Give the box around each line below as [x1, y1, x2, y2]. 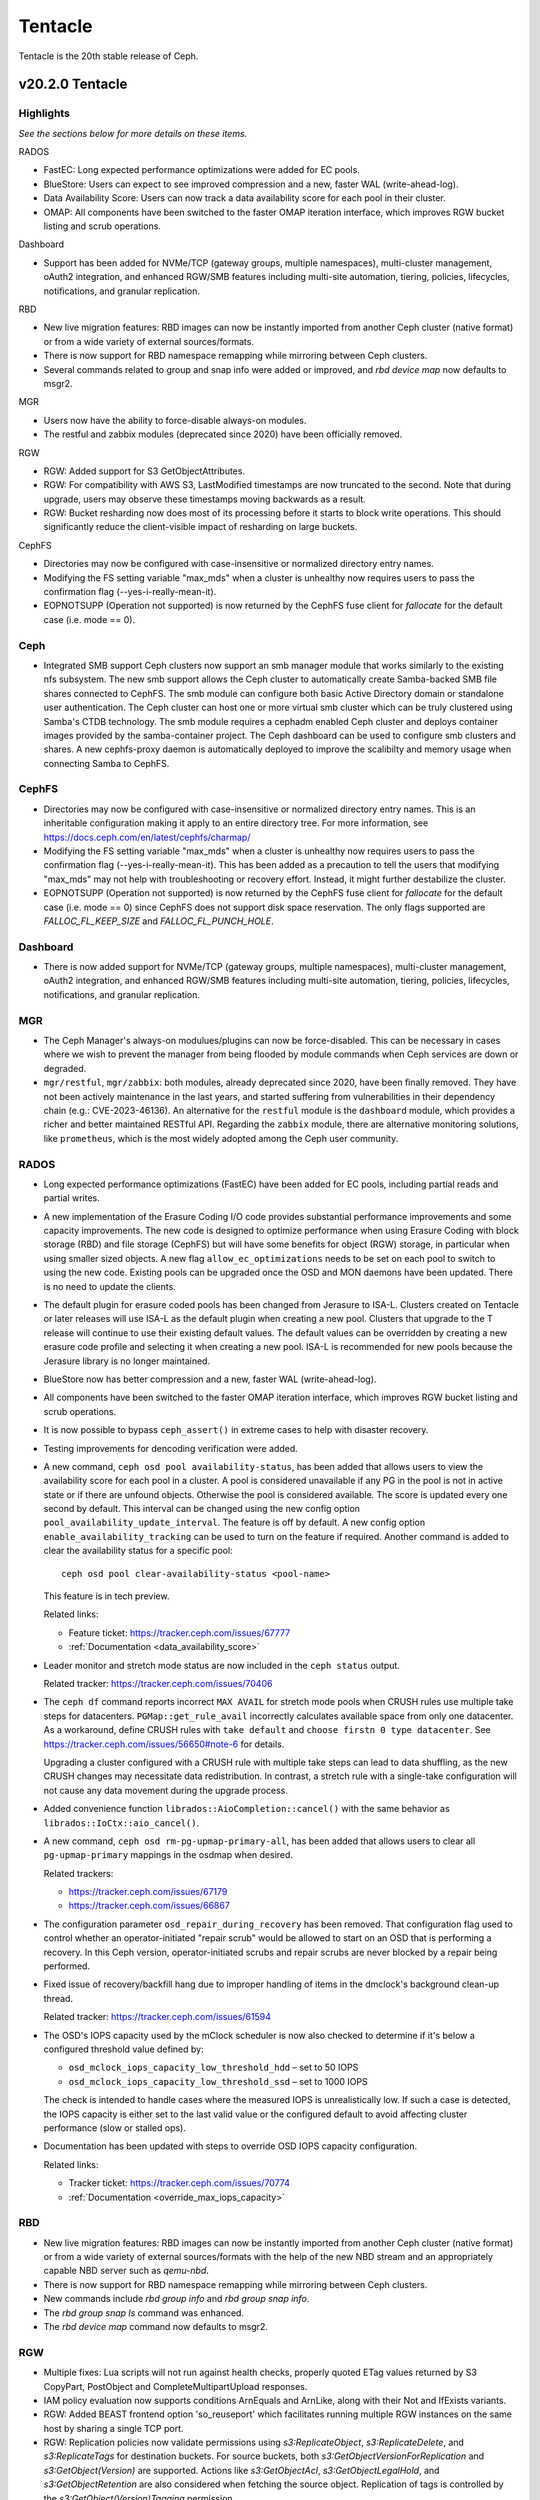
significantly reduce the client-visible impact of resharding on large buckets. [43, 521, 358, 533]
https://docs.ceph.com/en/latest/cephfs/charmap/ [43, 831, 251, 843]
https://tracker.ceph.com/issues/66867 [68, 1900, 230, 1912]
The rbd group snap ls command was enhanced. [43, 2306, 245, 2319]
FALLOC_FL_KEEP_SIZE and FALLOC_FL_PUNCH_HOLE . [43, 915, 274, 927]
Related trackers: [43, 1867, 114, 1879]
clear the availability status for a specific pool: [43, 1545, 234, 1557]
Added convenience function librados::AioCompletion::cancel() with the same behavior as [43, 1803, 450, 1815]
